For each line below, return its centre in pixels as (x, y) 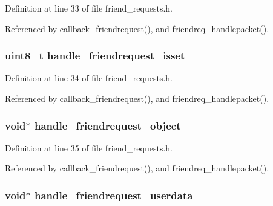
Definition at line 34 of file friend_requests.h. (89, 78)
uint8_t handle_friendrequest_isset (95, 55)
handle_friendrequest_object (107, 125)
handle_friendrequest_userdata (113, 195)
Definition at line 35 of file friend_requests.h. (89, 148)
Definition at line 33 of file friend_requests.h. (89, 8)
